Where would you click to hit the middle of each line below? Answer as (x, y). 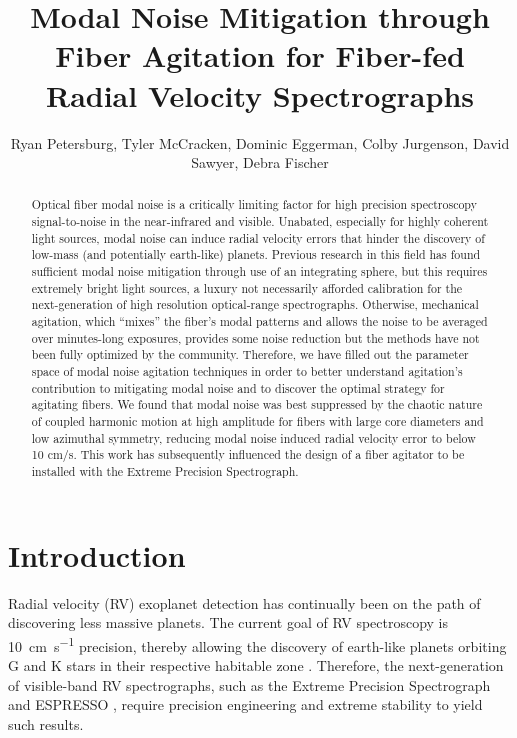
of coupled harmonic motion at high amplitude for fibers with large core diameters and (257, 421)
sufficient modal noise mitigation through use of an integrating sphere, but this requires (259, 271)
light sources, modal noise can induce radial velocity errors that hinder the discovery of (258, 237)
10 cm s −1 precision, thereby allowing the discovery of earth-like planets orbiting (257, 644)
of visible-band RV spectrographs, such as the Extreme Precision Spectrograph (249, 684)
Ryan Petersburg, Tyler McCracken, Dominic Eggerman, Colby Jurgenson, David (260, 142)
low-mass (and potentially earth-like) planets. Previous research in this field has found (256, 254)
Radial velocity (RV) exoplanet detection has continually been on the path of (244, 602)
